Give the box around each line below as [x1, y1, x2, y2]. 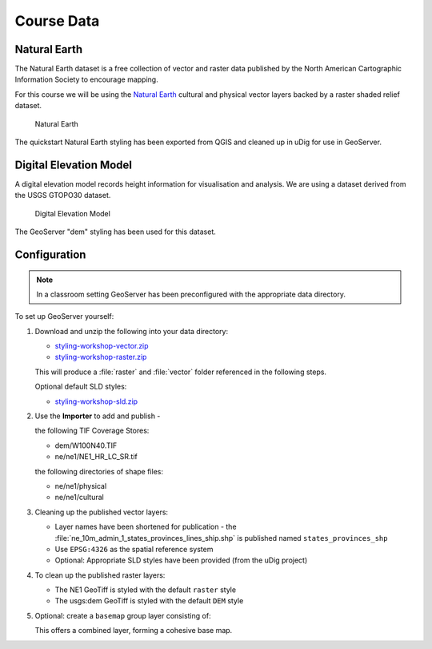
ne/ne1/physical [54, 481, 107, 490]
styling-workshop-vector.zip [54, 341, 149, 351]
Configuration [14, 248, 86, 261]
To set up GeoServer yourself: [14, 312, 114, 321]
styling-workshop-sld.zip [54, 397, 138, 406]
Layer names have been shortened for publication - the [54, 522, 237, 532]
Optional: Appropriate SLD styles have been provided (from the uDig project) [54, 555, 308, 565]
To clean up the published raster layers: [34, 570, 166, 580]
